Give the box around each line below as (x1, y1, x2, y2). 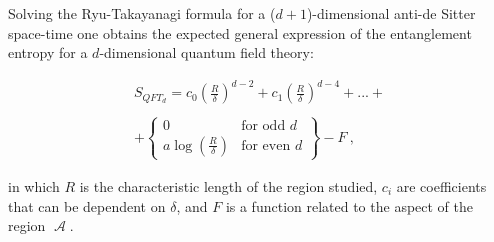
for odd (241, 118, 286, 133)
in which (8, 175, 60, 196)
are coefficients (396, 175, 487, 196)
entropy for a (8, 42, 88, 63)
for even (241, 138, 291, 153)
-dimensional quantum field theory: (99, 42, 314, 63)
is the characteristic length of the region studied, (79, 175, 378, 196)
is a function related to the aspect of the (225, 195, 474, 216)
